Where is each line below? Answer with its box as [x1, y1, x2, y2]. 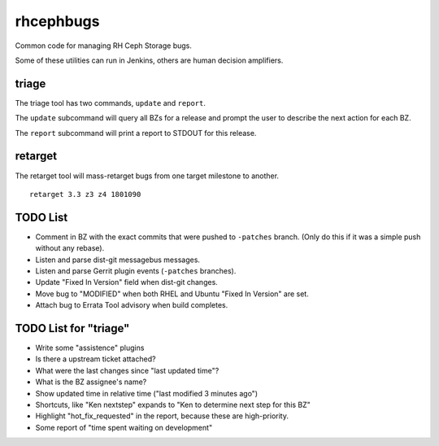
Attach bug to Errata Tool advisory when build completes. [35, 300, 228, 310]
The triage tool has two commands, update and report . [15, 98, 206, 107]
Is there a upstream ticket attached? [35, 354, 156, 364]
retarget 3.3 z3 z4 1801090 [29, 190, 141, 199]
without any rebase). [35, 243, 105, 253]
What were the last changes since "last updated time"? [35, 365, 219, 375]
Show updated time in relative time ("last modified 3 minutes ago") [35, 388, 259, 398]
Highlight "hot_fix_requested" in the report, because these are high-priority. [35, 411, 289, 421]
